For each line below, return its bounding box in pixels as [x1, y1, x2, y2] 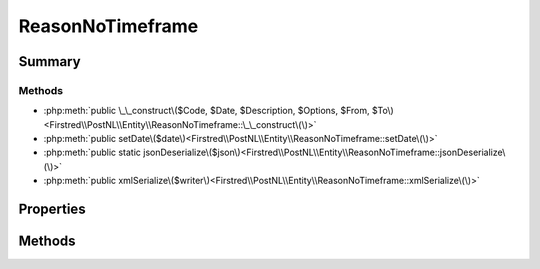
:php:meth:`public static [43, 146, 142, 159]
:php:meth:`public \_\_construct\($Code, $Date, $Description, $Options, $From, [43, 105, 370, 117]
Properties [18, 201, 86, 218]
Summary [18, 53, 81, 70]
